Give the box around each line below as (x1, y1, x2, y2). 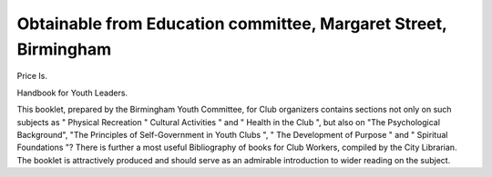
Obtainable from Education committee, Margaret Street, (16, 14, 447, 34)
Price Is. (16, 71, 48, 82)
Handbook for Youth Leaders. (16, 87, 128, 98)
